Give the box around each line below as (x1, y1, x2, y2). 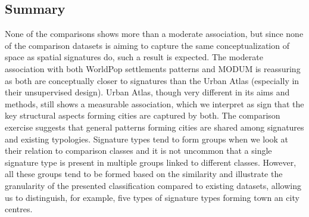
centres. (5, 203, 33, 215)
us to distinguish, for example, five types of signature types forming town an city (5, 191, 299, 203)
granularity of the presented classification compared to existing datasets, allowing (5, 179, 302, 191)
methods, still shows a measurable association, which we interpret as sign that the (5, 97, 304, 110)
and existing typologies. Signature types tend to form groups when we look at (5, 132, 289, 145)
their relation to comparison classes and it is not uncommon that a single (5, 144, 272, 157)
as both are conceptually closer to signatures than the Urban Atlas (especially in (5, 74, 299, 86)
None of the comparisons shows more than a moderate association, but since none (5, 27, 304, 40)
